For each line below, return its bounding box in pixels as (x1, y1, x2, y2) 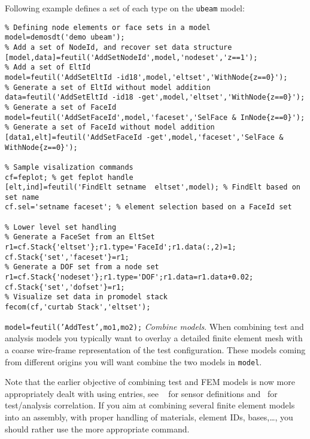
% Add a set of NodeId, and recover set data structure (5, 43, 232, 52)
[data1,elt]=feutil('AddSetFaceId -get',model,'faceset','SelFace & (5, 133, 284, 142)
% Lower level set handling (5, 222, 117, 231)
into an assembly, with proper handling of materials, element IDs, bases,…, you (5, 410, 293, 423)
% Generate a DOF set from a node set (5, 263, 159, 272)
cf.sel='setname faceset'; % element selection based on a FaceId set (5, 203, 292, 212)
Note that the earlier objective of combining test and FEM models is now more (5, 375, 295, 388)
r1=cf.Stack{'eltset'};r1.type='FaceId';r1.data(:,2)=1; (5, 243, 236, 252)
